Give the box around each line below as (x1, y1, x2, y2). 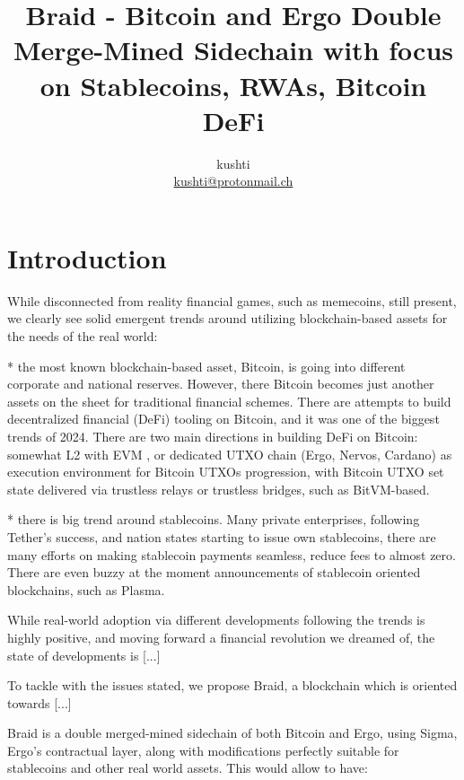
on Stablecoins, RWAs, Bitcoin (39, 66, 427, 103)
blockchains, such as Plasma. (7, 580, 165, 599)
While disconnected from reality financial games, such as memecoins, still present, (7, 291, 457, 310)
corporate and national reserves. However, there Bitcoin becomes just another (7, 374, 434, 393)
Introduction (7, 239, 167, 276)
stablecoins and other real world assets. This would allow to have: (7, 758, 368, 777)
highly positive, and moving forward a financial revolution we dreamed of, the (7, 627, 435, 646)
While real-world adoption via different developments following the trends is (7, 610, 425, 629)
